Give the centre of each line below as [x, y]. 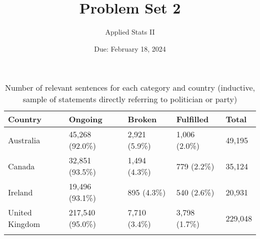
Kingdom [24, 224]
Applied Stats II [130, 32]
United [20, 212]
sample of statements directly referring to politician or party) [130, 99]
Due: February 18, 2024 [130, 48]
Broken [142, 119]
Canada [21, 166]
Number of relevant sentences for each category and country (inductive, [130, 88]
